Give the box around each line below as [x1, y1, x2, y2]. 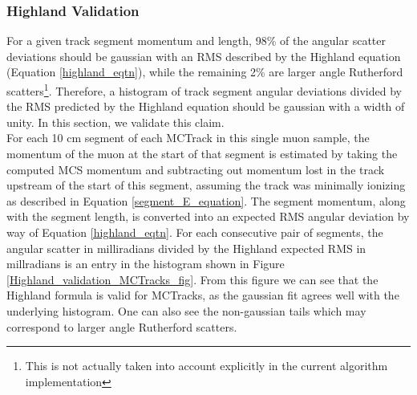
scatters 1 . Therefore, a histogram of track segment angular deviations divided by [6, 80, 402, 99]
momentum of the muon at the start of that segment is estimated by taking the [6, 145, 398, 162]
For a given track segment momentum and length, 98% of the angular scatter [6, 32, 386, 49]
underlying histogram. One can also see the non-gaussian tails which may [6, 302, 366, 319]
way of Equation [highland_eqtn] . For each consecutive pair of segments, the [6, 224, 383, 240]
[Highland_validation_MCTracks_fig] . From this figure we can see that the [6, 271, 379, 287]
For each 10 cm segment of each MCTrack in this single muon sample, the [6, 129, 370, 146]
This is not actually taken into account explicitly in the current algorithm [25, 357, 388, 374]
